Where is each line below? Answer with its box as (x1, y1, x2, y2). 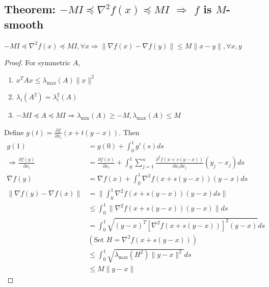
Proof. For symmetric (4, 57, 71, 68)
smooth (4, 16, 44, 32)
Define (4, 126, 24, 137)
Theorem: (4, 1, 56, 17)
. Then (119, 126, 140, 137)
